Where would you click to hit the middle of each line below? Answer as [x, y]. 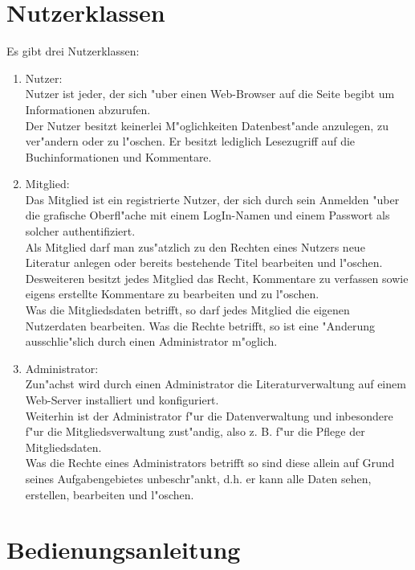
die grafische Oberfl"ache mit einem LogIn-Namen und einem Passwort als [207, 215]
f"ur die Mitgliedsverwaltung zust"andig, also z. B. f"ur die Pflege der [195, 431]
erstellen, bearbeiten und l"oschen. [110, 494]
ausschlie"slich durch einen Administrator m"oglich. [151, 341]
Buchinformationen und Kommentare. [118, 156]
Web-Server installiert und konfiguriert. [122, 400]
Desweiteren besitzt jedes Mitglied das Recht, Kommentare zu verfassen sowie [217, 278]
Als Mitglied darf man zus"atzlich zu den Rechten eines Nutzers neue [195, 246]
